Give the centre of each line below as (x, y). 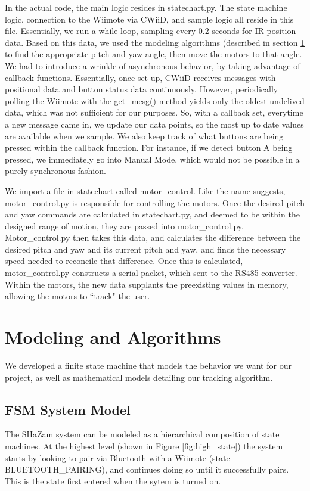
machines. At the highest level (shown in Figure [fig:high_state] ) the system (144, 445)
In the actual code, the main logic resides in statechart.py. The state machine (146, 7)
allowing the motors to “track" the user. (77, 296)
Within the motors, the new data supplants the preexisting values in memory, (147, 284)
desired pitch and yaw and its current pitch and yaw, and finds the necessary (145, 249)
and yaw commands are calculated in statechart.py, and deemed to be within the (152, 214)
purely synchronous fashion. (55, 171)
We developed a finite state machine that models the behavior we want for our (148, 365)
